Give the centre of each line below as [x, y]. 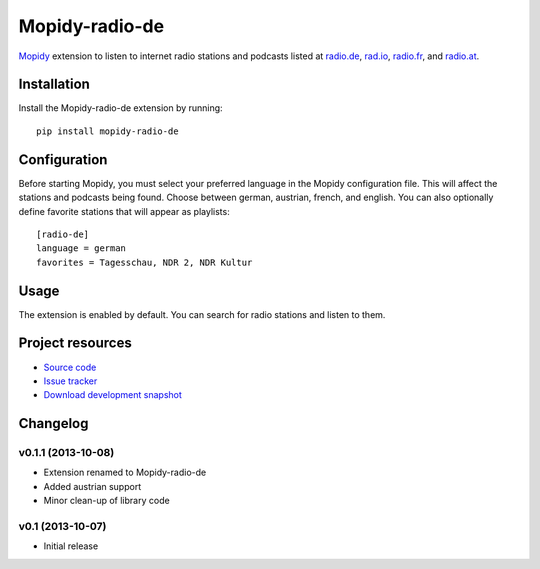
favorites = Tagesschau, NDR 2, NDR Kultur [144, 262]
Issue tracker [70, 381]
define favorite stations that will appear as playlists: [124, 211]
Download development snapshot [112, 395]
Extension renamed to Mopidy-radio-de [125, 472]
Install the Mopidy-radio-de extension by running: [121, 108]
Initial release [71, 546]
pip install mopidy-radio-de [107, 131]
